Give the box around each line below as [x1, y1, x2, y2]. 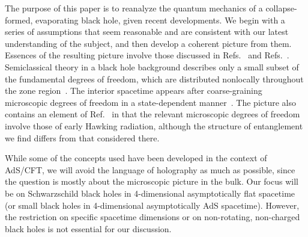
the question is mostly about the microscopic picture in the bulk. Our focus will [5, 175, 298, 188]
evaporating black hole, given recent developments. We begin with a [35, 13, 285, 26]
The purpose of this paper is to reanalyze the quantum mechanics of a [5, 2, 263, 14]
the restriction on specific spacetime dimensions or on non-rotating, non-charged [5, 211, 300, 223]
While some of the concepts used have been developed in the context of [5, 152, 267, 164]
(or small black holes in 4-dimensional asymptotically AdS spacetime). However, [5, 199, 300, 211]
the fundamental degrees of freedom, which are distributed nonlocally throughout [5, 72, 304, 85]
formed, [5, 13, 33, 26]
